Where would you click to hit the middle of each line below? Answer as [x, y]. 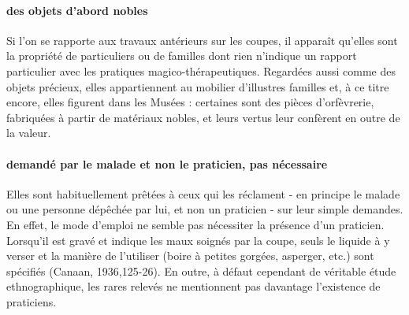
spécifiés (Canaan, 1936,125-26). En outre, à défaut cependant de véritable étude [201, 271]
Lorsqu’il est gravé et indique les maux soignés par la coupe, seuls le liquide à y [198, 240]
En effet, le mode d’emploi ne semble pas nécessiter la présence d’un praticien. [195, 224]
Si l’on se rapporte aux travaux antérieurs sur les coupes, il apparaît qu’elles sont [202, 40]
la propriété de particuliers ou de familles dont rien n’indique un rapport [182, 56]
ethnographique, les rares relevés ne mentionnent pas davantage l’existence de [193, 286]
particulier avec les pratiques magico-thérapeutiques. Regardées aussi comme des [201, 70]
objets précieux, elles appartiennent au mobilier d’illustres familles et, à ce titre [198, 86]
